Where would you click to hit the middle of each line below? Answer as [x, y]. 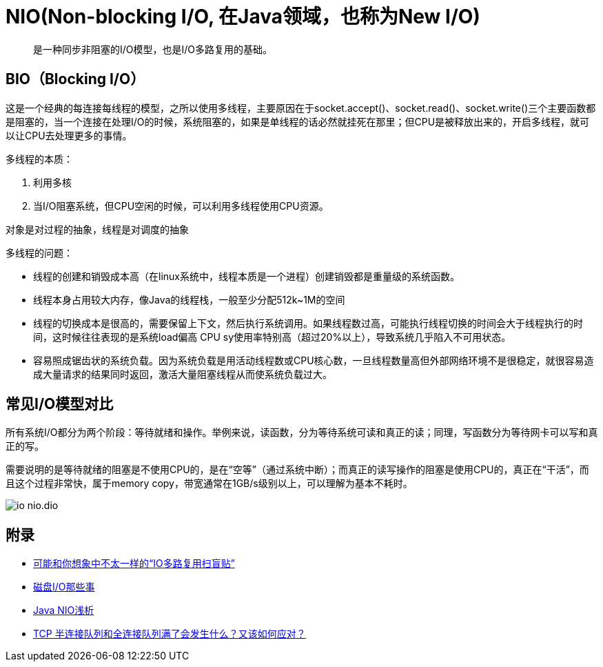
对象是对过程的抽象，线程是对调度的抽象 [97, 229]
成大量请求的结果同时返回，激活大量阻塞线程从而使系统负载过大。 [183, 374]
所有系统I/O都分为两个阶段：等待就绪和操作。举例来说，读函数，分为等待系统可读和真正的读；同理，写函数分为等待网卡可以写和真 [302, 432]
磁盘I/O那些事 [64, 587]
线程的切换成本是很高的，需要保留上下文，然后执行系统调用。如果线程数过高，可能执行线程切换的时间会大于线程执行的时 [308, 323]
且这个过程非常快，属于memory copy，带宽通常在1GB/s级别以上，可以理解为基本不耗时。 [209, 484]
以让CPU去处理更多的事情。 [69, 135]
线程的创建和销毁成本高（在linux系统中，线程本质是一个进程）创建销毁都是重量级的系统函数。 [246, 276]
